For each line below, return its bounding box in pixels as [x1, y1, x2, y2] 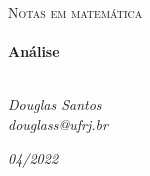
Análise [8, 41, 60, 62]
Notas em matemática [8, 2, 143, 22]
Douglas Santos [8, 94, 102, 115]
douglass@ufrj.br [8, 113, 108, 134]
